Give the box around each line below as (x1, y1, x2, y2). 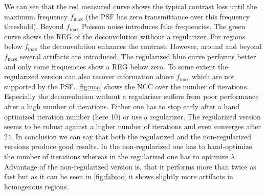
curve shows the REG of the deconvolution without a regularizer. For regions (4, 31, 246, 41)
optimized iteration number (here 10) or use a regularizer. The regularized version (4, 111, 261, 121)
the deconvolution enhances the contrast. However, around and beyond (40, 41, 262, 52)
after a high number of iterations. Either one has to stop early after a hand (4, 101, 239, 111)
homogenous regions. (4, 181, 69, 191)
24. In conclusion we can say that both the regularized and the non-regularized (4, 131, 251, 141)
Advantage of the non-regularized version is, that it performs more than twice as (4, 161, 256, 172)
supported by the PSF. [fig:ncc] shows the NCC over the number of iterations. (4, 81, 249, 91)
